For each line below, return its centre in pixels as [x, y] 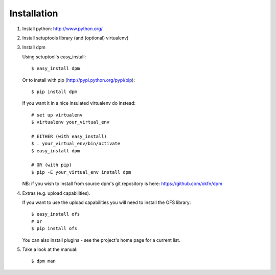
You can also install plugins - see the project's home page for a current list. [101, 240]
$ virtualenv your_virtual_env [71, 122]
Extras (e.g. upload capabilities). [56, 193]
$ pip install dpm [54, 91]
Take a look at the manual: [50, 249]
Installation [34, 13]
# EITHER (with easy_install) [69, 136]
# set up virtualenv [57, 115]
